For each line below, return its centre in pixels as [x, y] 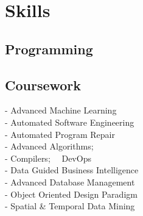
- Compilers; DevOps [48, 158]
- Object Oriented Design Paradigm [71, 194]
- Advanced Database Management [70, 182]
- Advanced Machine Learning [61, 110]
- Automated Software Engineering [70, 122]
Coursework [43, 85]
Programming [49, 49]
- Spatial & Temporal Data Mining [70, 206]
